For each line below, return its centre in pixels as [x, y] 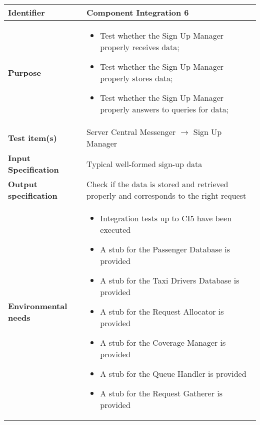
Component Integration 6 [138, 12]
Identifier [26, 12]
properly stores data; [136, 78]
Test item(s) [32, 137]
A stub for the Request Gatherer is [161, 393]
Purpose [25, 72]
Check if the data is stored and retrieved [157, 184]
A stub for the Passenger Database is [165, 249]
